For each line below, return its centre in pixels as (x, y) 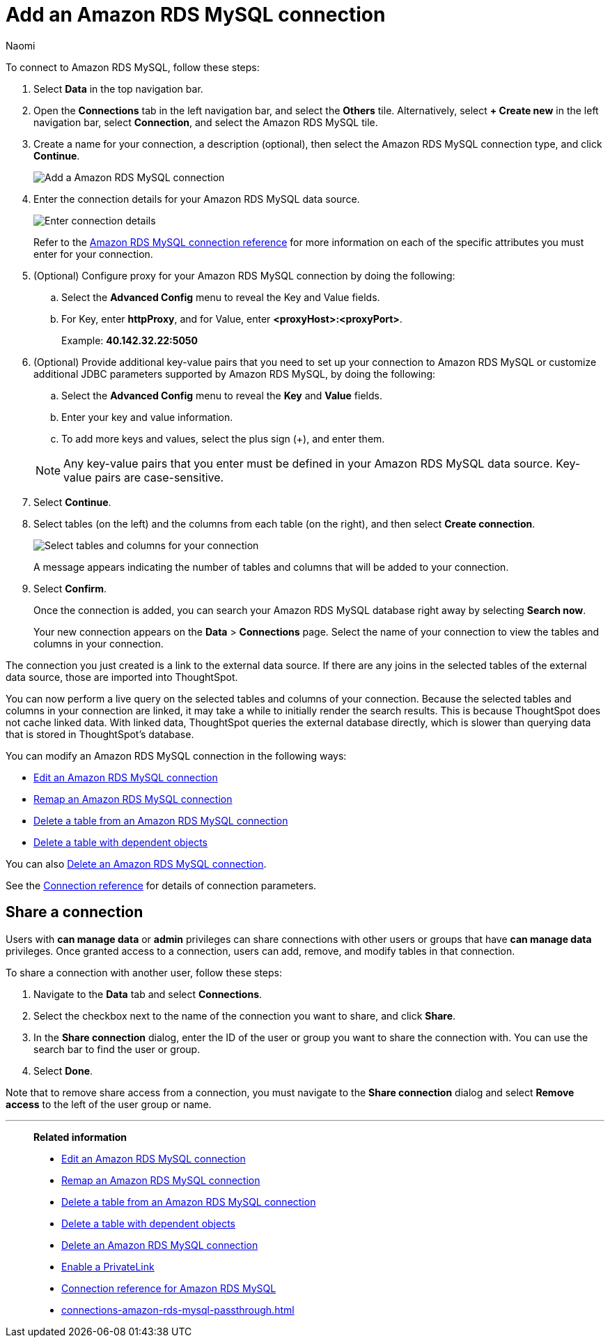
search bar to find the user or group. (117, 1049)
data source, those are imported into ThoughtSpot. (122, 677)
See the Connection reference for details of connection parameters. (161, 885)
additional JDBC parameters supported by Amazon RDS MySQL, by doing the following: (235, 374)
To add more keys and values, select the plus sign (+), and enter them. (223, 438)
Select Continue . (72, 502)
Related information (80, 1137)
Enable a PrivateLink (108, 1266)
